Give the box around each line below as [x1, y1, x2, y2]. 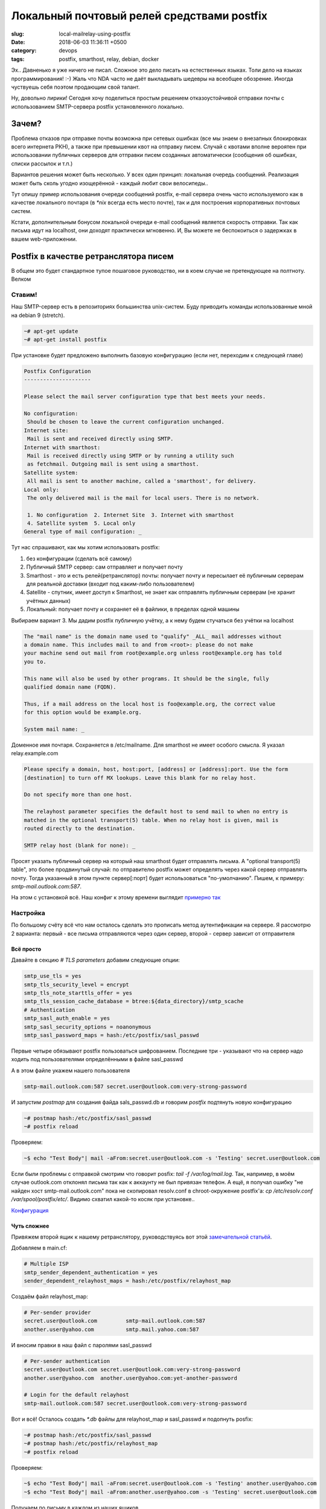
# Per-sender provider [24, 1309, 91, 1316]
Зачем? [11, 118, 42, 129]
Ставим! [11, 290, 37, 299]
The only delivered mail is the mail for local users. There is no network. [27, 494, 260, 501]
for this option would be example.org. [24, 709, 142, 716]
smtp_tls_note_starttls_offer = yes [24, 989, 133, 996]
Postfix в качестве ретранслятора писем [11, 251, 174, 261]
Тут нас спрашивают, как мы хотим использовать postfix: [11, 544, 160, 551]
